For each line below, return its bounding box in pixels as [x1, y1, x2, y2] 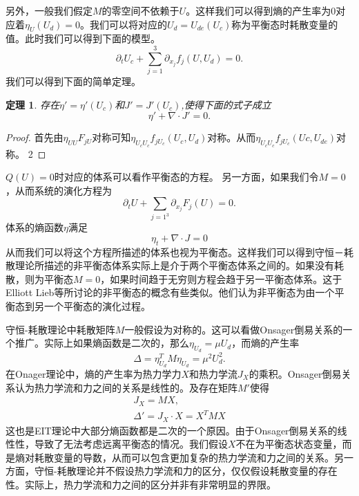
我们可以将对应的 [90, 17, 168, 31]
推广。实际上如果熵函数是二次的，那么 [14, 336, 189, 350]
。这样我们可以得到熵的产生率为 [186, 3, 331, 17]
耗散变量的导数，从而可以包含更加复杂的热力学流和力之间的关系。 [34, 450, 334, 464]
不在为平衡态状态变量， [235, 437, 342, 451]
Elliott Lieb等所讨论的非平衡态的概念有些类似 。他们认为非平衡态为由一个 [6, 285, 335, 300]
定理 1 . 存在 [6, 97, 59, 111]
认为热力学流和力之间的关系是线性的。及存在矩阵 [14, 380, 237, 394]
